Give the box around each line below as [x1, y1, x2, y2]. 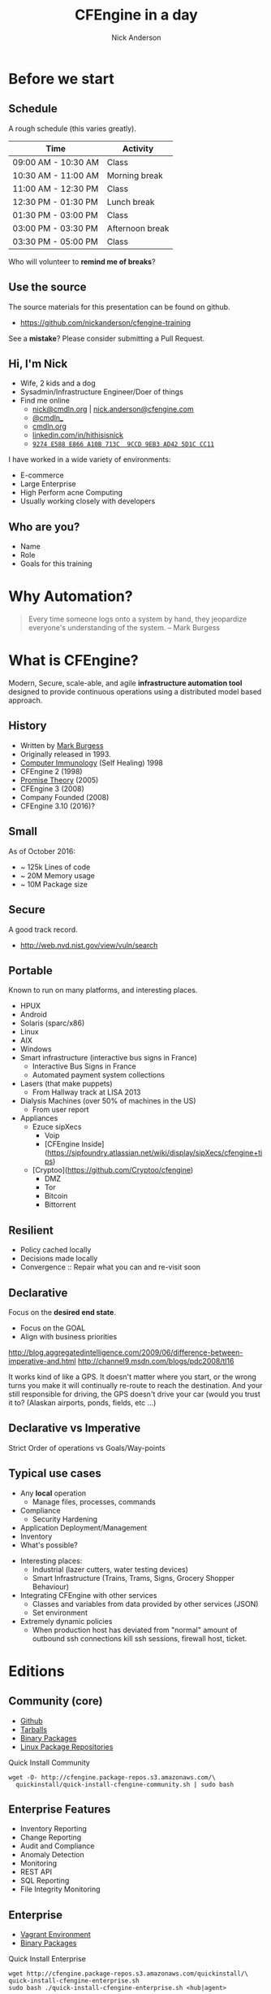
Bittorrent [44, 1199, 76, 1209]
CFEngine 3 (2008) [19, 783, 84, 794]
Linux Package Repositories [19, 1742, 114, 1752]
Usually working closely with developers [19, 496, 156, 506]
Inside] [81, 1139, 105, 1149]
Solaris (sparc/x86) [19, 1018, 85, 1028]
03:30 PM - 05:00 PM [12, 236, 99, 247]
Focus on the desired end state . [8, 1307, 116, 1317]
